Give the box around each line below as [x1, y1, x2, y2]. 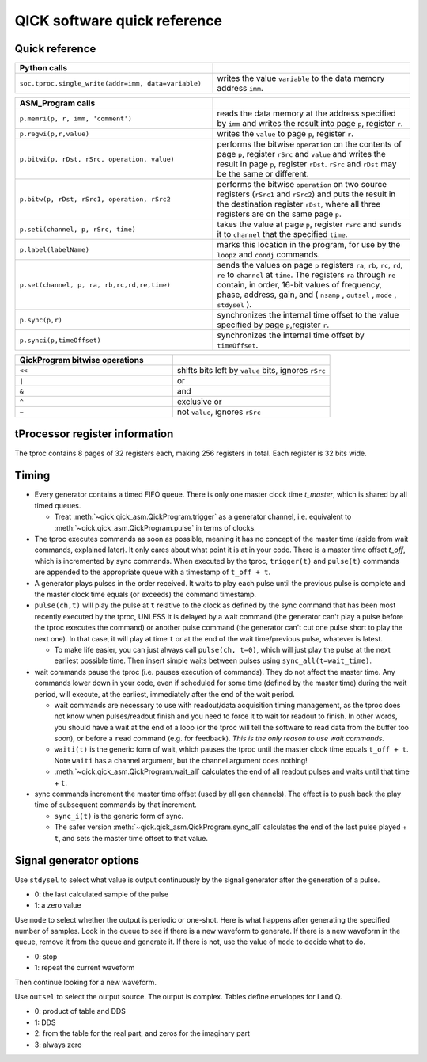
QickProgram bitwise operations [19, 355, 144, 366]
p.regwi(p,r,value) [19, 129, 90, 138]
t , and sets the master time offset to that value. [54, 833, 209, 843]
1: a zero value [34, 900, 82, 910]
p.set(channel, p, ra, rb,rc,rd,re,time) [19, 280, 171, 289]
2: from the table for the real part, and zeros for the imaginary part [34, 1029, 251, 1038]
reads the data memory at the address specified [217, 108, 396, 119]
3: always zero [34, 1040, 82, 1049]
